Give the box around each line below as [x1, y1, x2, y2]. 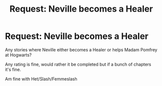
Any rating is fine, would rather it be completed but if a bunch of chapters [5, 61, 151, 67]
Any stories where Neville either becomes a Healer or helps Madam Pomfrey [5, 47, 158, 52]
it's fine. [5, 67, 21, 72]
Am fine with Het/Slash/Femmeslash [5, 76, 77, 82]
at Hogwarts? [5, 52, 32, 58]
